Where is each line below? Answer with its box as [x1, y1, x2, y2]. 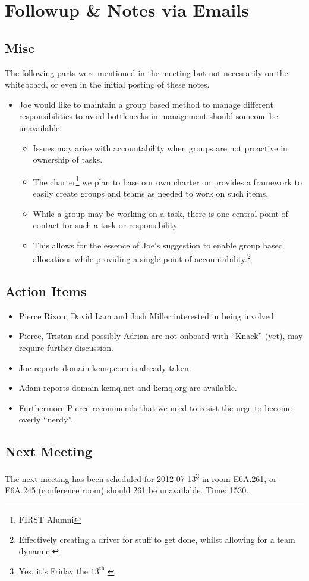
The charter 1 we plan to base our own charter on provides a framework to [33, 173, 302, 188]
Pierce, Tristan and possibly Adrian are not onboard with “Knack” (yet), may [18, 330, 303, 342]
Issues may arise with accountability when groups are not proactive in [33, 141, 288, 154]
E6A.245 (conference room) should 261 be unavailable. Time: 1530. [5, 484, 249, 496]
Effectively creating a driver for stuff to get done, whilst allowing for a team [18, 533, 295, 545]
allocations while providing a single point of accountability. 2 [33, 251, 251, 265]
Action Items [5, 282, 87, 300]
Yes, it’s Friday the [18, 564, 89, 577]
